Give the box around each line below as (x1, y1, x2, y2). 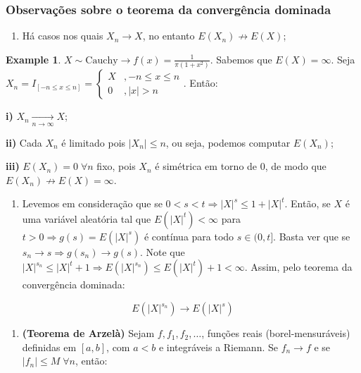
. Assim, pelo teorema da (244, 259, 353, 274)
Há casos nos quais (22, 28, 103, 43)
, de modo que (265, 159, 327, 173)
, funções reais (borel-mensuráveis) (201, 326, 350, 341)
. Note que (139, 244, 185, 259)
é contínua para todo (144, 228, 234, 243)
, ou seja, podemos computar (165, 135, 291, 149)
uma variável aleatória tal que (22, 211, 151, 226)
